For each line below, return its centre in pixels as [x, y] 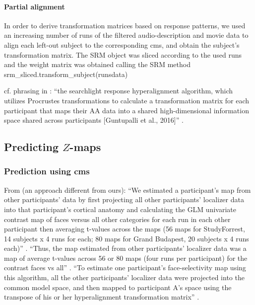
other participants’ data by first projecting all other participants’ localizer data [124, 199]
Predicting [31, 147]
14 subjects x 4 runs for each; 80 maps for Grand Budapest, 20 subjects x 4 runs [127, 238]
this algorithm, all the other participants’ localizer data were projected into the [124, 277]
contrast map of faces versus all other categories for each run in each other [117, 219]
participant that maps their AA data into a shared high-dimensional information [127, 110]
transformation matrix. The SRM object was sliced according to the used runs [123, 54]
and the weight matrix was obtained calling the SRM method [97, 64]
